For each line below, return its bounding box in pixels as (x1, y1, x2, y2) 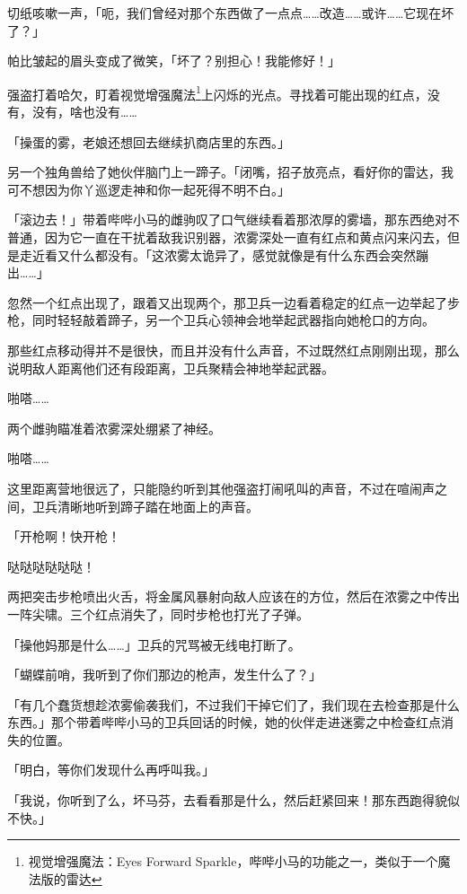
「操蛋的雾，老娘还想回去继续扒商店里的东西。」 (7, 132, 290, 151)
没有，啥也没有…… (31, 102, 137, 121)
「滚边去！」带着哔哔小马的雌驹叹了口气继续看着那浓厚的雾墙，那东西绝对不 (7, 210, 460, 229)
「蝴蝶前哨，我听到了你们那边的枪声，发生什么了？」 (7, 665, 322, 684)
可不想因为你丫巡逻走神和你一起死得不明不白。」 (7, 180, 290, 198)
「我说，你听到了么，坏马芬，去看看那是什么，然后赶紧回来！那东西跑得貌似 (7, 791, 460, 810)
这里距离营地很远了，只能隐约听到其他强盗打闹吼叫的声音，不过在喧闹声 (7, 478, 435, 497)
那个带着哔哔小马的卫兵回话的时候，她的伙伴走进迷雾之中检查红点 (50, 713, 441, 732)
